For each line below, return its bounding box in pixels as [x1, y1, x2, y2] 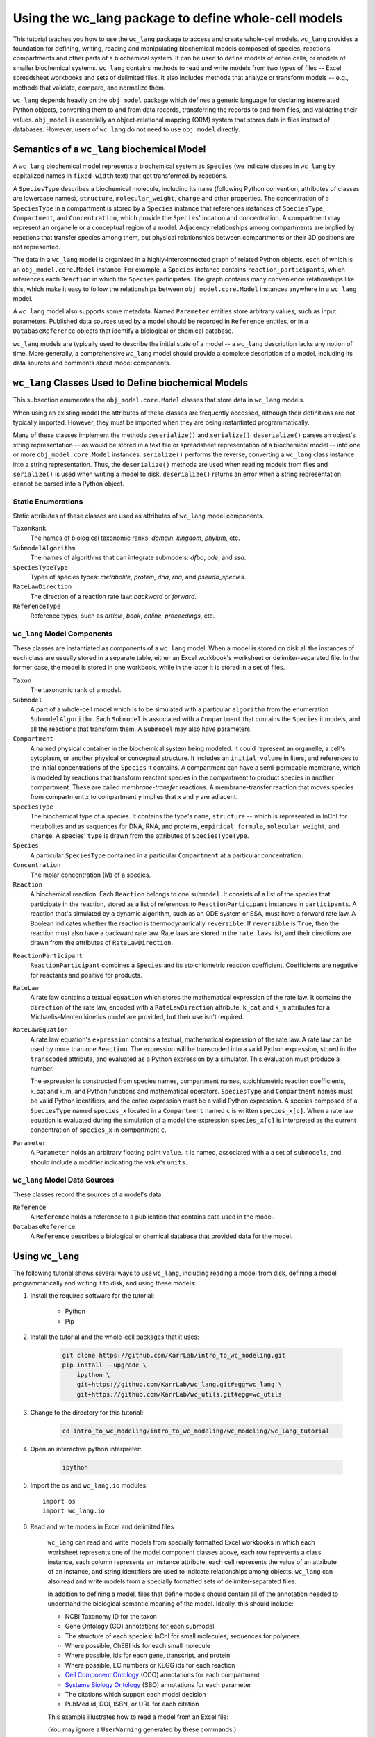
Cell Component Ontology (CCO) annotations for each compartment [65, 1671, 260, 1679]
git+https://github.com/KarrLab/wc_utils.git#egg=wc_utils [76, 1390, 283, 1398]
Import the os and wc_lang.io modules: [30, 1481, 149, 1490]
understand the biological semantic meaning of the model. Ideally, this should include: [47, 1599, 294, 1608]
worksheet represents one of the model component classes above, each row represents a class [47, 1548, 322, 1556]
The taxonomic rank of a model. [30, 686, 122, 694]
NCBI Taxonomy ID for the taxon [65, 1612, 158, 1620]
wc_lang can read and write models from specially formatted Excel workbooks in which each [47, 1538, 315, 1547]
